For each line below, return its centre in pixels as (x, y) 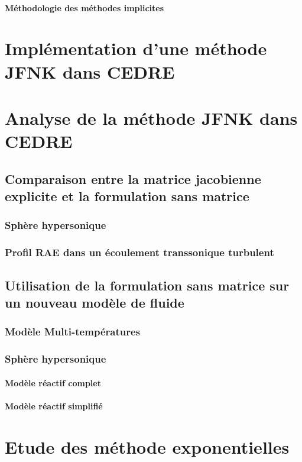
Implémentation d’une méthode (136, 48)
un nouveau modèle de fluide (95, 302)
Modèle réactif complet (53, 382)
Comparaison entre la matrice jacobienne (133, 178)
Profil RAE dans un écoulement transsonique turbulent (139, 252)
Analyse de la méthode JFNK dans (151, 117)
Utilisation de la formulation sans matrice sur (147, 285)
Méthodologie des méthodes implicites (85, 7)
